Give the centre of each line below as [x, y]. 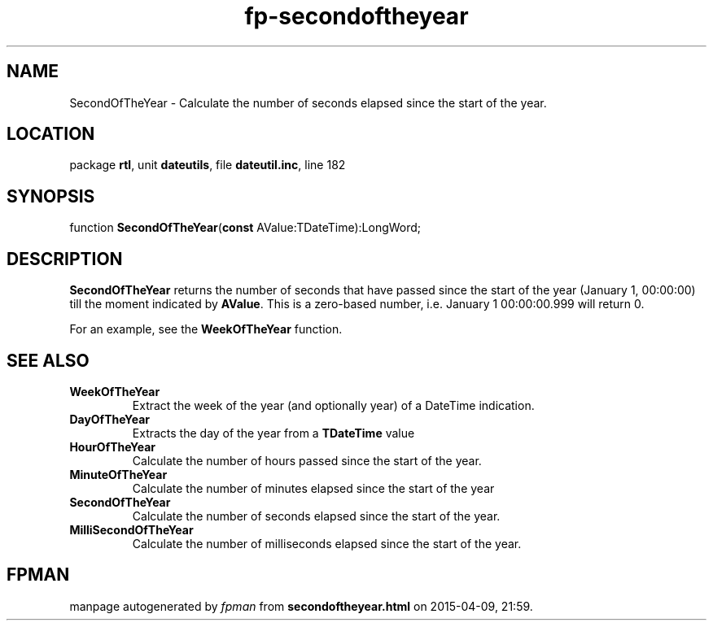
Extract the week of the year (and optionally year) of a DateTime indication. [333, 405]
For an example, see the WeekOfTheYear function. [206, 329]
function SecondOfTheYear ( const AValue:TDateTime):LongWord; [245, 228]
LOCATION [51, 134]
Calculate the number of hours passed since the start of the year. [307, 460]
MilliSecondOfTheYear [131, 529]
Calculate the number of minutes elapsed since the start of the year [313, 488]
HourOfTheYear [113, 446]
